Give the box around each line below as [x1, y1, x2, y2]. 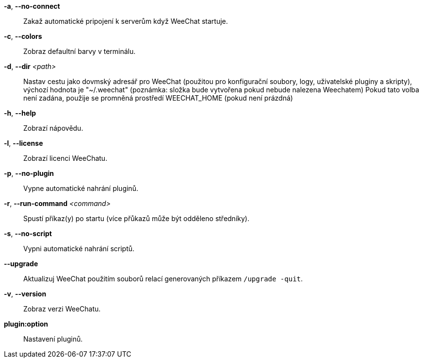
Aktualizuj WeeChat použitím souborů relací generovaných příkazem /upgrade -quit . [23, 275, 303, 283]
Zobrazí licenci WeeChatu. [23, 154, 108, 162]
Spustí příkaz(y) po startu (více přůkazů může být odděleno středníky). [23, 214, 249, 223]
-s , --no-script [4, 229, 52, 238]
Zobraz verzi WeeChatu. [23, 305, 101, 313]
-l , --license [4, 139, 43, 147]
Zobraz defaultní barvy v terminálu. [23, 47, 136, 55]
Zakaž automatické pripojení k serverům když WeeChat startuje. [23, 17, 228, 25]
